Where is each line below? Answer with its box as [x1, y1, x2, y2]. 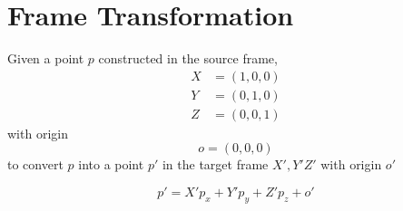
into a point [78, 155, 144, 174]
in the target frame [162, 155, 269, 174]
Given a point [7, 49, 84, 68]
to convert [7, 155, 64, 174]
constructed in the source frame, [98, 49, 278, 68]
